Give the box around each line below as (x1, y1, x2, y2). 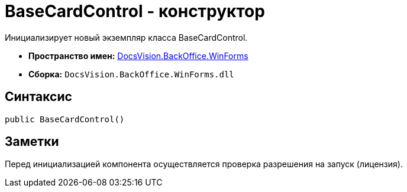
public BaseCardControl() (5, 114, 125, 124)
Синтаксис (5, 89, 72, 105)
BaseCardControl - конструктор (5, 1, 265, 21)
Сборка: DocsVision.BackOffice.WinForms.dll (28, 69, 234, 79)
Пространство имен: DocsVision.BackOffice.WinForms (28, 50, 248, 61)
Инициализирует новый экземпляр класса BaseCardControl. (5, 32, 248, 43)
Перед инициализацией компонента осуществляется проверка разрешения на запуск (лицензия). (5, 159, 403, 170)
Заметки (5, 134, 59, 149)
